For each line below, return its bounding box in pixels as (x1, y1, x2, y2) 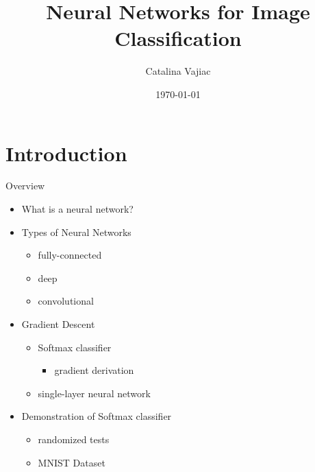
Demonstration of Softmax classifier (21, 409, 172, 423)
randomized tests (38, 432, 110, 446)
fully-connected (38, 248, 102, 262)
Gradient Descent (21, 317, 95, 331)
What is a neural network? (21, 202, 134, 216)
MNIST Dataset (38, 455, 105, 469)
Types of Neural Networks (21, 224, 131, 239)
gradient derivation (54, 363, 134, 377)
